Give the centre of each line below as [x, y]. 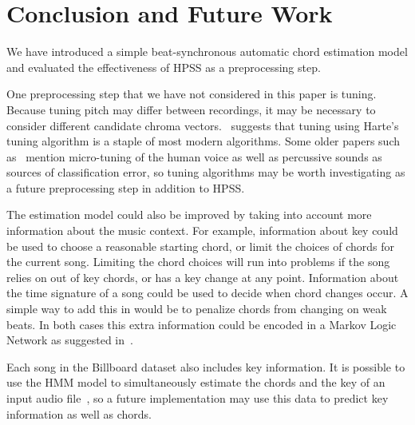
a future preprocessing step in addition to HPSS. [126, 187]
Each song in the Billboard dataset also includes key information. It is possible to [206, 366]
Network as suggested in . [70, 340]
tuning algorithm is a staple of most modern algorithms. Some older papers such [203, 141]
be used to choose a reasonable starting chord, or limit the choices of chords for [200, 246]
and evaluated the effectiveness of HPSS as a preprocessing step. [164, 67]
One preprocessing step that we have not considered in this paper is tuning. [192, 94]
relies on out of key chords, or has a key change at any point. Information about [203, 277]
